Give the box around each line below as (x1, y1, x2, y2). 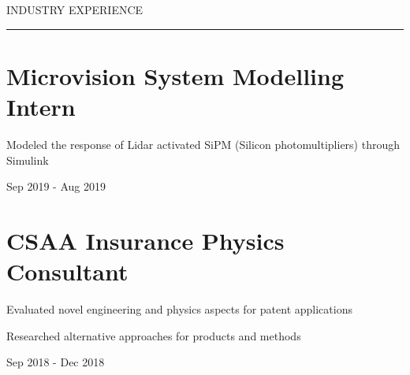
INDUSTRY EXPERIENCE (6, 2, 143, 17)
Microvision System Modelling (6, 59, 345, 91)
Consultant (6, 255, 129, 288)
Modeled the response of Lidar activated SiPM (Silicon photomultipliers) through (6, 136, 401, 152)
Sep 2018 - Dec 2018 (6, 354, 105, 370)
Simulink (6, 151, 49, 168)
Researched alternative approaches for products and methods (6, 327, 301, 343)
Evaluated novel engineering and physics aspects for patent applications (6, 301, 352, 317)
